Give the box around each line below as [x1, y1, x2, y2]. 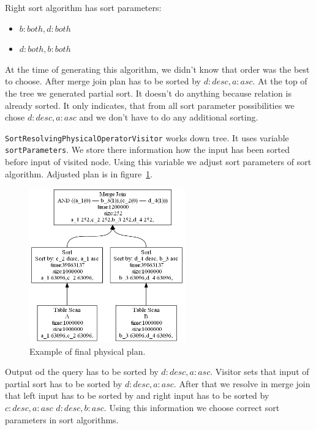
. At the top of [252, 75, 307, 87]
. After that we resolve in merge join [173, 377, 310, 390]
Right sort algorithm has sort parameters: [5, 1, 162, 13]
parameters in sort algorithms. [5, 413, 119, 426]
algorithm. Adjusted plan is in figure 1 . [5, 167, 153, 180]
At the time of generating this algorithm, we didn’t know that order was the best [5, 62, 310, 75]
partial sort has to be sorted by [5, 377, 122, 390]
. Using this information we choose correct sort [103, 401, 280, 413]
